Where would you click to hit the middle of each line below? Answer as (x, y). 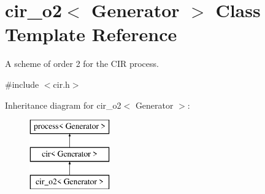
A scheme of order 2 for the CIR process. (82, 64)
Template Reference (91, 34)
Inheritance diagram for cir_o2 (63, 105)
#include (22, 84)
